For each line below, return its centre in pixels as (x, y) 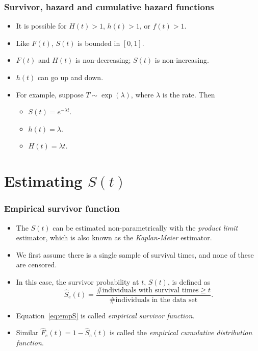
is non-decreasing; (103, 60)
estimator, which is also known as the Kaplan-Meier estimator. (114, 237)
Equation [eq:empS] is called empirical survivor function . (105, 315)
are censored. (36, 265)
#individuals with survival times (147, 290)
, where (142, 94)
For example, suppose (50, 94)
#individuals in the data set (153, 300)
